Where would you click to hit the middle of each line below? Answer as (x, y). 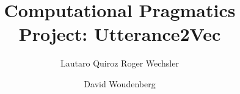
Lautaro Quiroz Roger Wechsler (120, 63)
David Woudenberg (120, 83)
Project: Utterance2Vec (120, 34)
